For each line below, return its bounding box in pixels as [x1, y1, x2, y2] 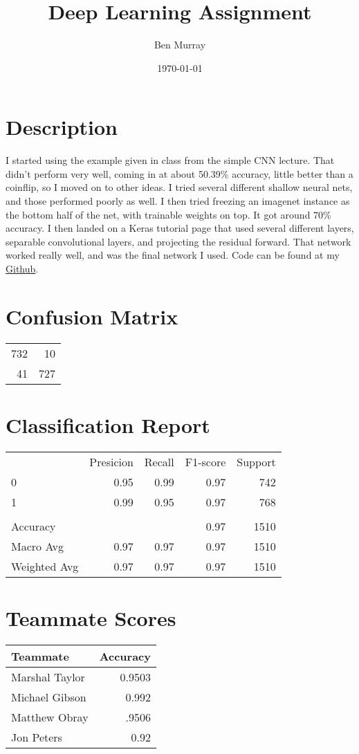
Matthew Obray [11, 708, 89, 725]
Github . [6, 261, 39, 275]
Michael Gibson [11, 688, 86, 705]
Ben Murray [154, 37, 206, 52]
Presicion [89, 453, 134, 470]
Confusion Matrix [6, 302, 178, 330]
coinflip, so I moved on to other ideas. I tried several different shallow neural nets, [6, 180, 353, 194]
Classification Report [6, 410, 210, 439]
